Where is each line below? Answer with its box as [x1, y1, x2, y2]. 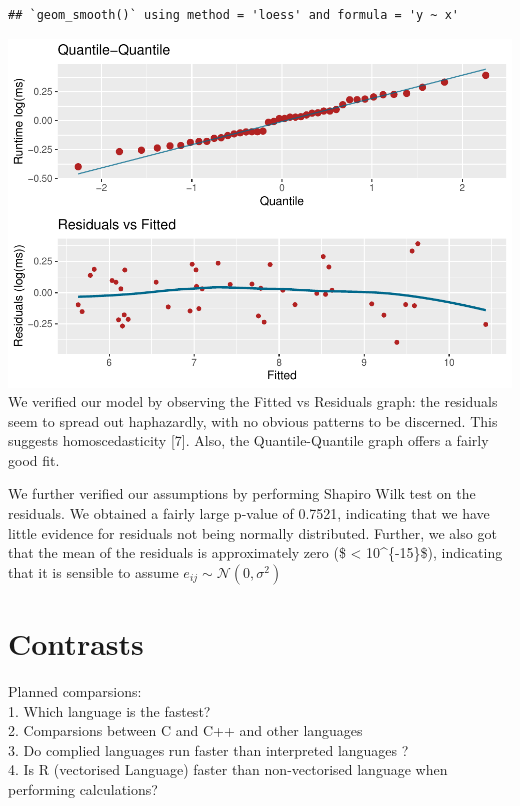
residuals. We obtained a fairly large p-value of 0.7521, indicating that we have [8, 503, 490, 524]
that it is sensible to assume [8, 561, 179, 582]
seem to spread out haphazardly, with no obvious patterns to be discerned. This [8, 410, 498, 431]
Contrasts [8, 623, 144, 664]
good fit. [8, 449, 60, 470]
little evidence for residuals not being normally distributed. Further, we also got [8, 522, 497, 543]
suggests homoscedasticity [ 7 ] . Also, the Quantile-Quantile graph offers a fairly [8, 430, 489, 451]
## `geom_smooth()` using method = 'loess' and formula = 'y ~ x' [8, 8, 460, 22]
